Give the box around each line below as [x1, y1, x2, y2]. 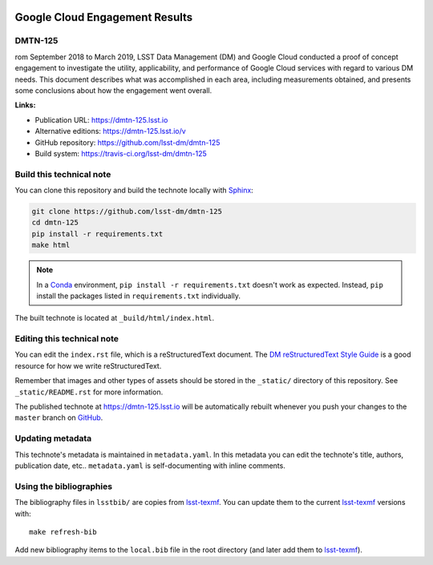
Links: [14, 100, 36, 110]
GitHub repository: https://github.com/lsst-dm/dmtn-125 [34, 137, 221, 147]
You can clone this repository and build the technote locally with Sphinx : [14, 185, 254, 196]
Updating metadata [14, 433, 92, 444]
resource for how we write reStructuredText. [14, 361, 162, 370]
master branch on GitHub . [14, 413, 103, 422]
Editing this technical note [14, 333, 119, 345]
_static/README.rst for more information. [14, 387, 164, 397]
